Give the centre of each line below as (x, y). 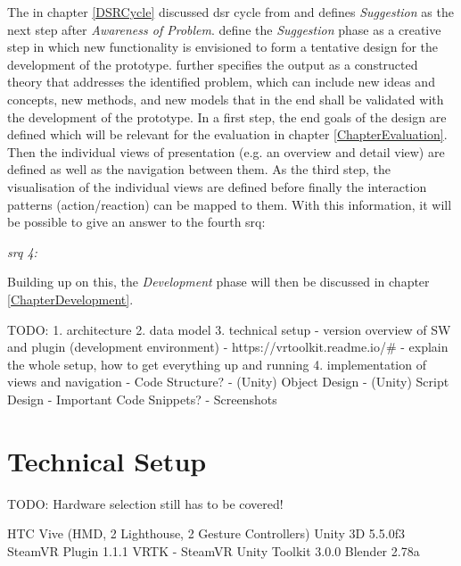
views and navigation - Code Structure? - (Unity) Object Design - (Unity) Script (228, 382)
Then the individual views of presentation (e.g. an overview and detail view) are (226, 151)
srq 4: (22, 251)
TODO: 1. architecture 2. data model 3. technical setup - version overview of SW (229, 329)
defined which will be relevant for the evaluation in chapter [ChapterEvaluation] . (227, 134)
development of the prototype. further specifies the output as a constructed (213, 64)
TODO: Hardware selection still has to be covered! (145, 503)
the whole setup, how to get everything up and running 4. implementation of (217, 364)
